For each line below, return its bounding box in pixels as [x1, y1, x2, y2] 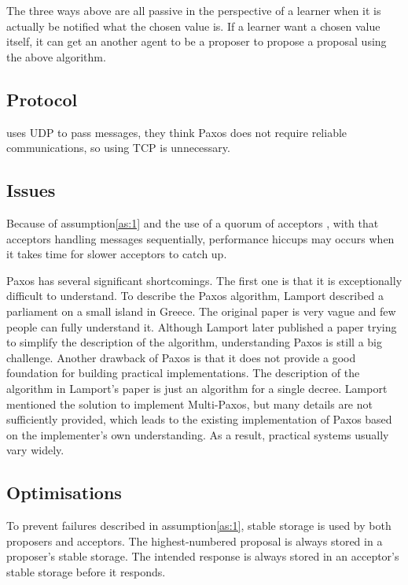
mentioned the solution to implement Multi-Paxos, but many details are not [6, 395, 373, 412]
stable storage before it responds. [6, 563, 166, 579]
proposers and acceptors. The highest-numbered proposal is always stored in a [6, 532, 383, 549]
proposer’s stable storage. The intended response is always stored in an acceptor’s [6, 548, 399, 565]
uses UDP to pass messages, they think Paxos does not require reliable [6, 124, 347, 140]
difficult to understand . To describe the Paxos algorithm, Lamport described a [6, 287, 384, 304]
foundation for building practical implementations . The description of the [6, 365, 360, 381]
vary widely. [6, 442, 64, 458]
